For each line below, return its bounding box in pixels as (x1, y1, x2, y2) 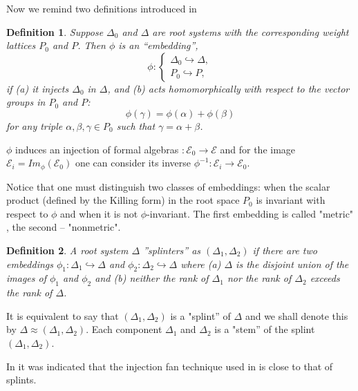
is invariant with (256, 193, 326, 207)
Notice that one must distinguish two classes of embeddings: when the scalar (6, 179, 330, 193)
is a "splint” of (170, 308, 231, 323)
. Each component (86, 322, 162, 336)
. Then (77, 38, 106, 53)
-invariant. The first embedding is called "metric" (147, 206, 354, 220)
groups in (6, 95, 46, 109)
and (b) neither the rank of (95, 271, 209, 285)
